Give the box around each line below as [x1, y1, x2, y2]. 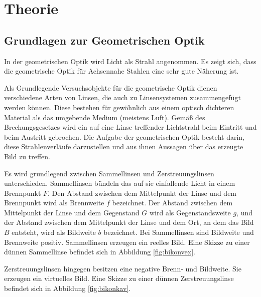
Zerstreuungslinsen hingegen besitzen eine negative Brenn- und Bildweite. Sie [4, 263, 241, 273]
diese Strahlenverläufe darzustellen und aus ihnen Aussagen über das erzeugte [4, 141, 243, 152]
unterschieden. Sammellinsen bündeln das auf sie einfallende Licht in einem [4, 178, 235, 188]
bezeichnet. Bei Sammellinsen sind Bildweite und [103, 227, 254, 237]
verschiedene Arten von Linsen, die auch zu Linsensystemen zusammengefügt [4, 92, 241, 103]
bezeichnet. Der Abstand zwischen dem [112, 197, 233, 208]
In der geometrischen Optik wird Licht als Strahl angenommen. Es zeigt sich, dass [4, 56, 256, 66]
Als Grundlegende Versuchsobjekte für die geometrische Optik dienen [4, 82, 217, 93]
